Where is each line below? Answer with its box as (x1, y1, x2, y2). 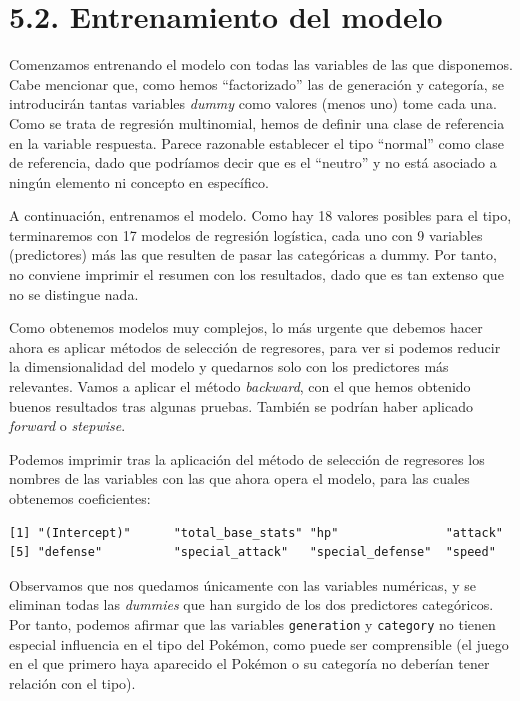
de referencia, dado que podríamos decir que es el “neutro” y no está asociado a (9, 152, 497, 173)
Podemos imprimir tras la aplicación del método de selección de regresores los (9, 448, 485, 469)
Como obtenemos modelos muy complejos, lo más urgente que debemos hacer (9, 317, 483, 338)
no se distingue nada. (9, 283, 139, 304)
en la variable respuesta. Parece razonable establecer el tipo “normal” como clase (9, 132, 504, 153)
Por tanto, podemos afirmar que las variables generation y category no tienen (9, 613, 496, 634)
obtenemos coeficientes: (9, 488, 151, 508)
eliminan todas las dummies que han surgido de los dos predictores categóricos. (9, 594, 494, 615)
